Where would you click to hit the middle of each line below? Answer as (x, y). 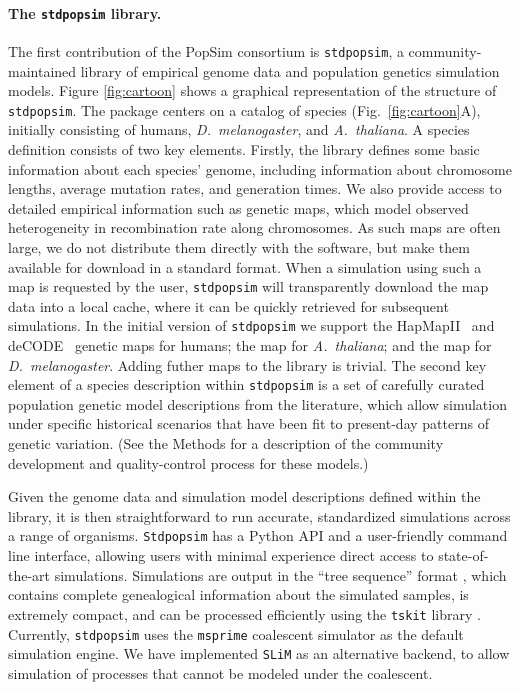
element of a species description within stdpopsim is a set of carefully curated (246, 384)
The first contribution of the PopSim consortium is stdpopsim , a (206, 50)
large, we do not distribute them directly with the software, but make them (239, 246)
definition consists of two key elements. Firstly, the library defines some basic (244, 148)
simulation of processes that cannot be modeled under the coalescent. (220, 672)
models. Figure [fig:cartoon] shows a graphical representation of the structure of (252, 90)
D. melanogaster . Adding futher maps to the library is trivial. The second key (247, 364)
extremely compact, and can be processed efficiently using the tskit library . (244, 613)
